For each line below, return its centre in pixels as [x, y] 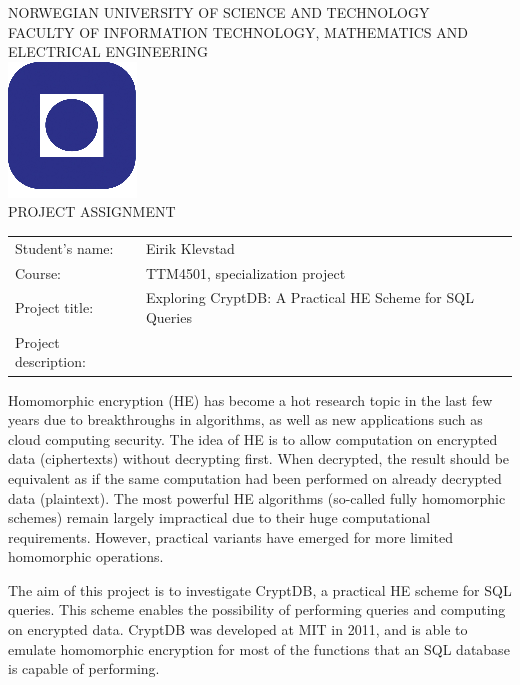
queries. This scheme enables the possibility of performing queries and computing [257, 609]
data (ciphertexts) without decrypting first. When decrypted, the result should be [259, 458]
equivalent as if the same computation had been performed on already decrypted [255, 477]
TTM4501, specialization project [245, 272]
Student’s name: [64, 247]
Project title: [54, 307]
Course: [38, 272]
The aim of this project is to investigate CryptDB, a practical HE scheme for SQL [260, 589]
